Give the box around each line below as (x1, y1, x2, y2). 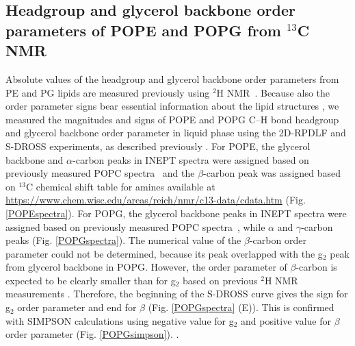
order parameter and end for (17, 300, 137, 314)
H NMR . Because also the (216, 85, 330, 99)
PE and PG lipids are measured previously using (5, 85, 210, 99)
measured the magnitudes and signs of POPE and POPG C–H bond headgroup (5, 112, 339, 126)
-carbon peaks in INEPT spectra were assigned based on (73, 152, 309, 166)
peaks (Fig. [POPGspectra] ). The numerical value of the (5, 233, 241, 247)
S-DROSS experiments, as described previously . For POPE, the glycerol (5, 138, 311, 153)
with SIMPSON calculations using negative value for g (5, 313, 234, 328)
